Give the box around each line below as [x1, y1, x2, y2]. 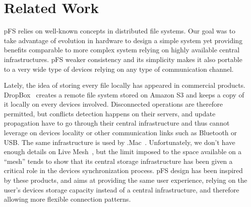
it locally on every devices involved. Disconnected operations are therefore [4, 99, 223, 109]
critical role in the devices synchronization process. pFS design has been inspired [4, 165, 243, 175]
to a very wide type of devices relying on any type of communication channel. [4, 64, 234, 74]
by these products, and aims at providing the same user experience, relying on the [4, 175, 248, 185]
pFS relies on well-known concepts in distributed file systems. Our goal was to [4, 26, 236, 36]
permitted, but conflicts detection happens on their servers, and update [4, 108, 216, 118]
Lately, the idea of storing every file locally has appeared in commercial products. [4, 80, 246, 90]
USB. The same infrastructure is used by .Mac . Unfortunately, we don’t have [4, 137, 236, 147]
